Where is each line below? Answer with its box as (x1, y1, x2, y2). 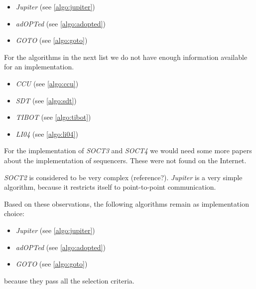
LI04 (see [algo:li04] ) (15, 128, 78, 139)
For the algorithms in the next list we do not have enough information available (4, 51, 248, 62)
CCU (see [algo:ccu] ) (15, 78, 79, 88)
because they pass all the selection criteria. (4, 275, 134, 286)
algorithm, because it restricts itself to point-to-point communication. (4, 182, 216, 192)
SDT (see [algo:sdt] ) (15, 95, 77, 105)
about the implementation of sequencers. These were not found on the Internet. (4, 155, 247, 165)
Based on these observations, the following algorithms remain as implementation (4, 198, 249, 209)
